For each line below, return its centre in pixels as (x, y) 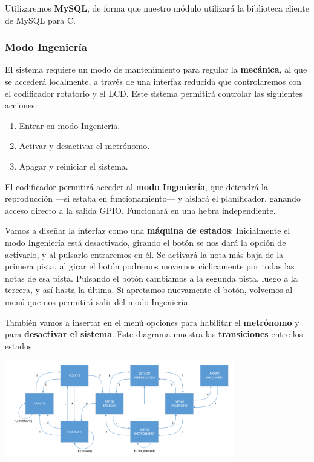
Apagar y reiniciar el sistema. (74, 166)
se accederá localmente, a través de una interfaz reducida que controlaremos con (153, 81)
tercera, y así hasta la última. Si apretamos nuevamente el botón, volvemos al (149, 290)
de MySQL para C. (40, 20)
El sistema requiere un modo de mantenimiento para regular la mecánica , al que (156, 69)
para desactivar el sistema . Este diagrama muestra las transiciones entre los (154, 334)
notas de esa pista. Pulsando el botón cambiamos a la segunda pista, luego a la (151, 278)
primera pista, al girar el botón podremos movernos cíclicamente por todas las (150, 266)
